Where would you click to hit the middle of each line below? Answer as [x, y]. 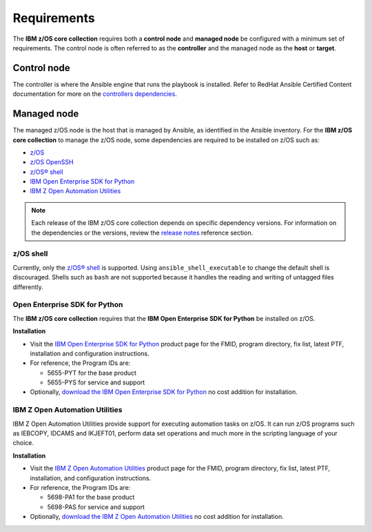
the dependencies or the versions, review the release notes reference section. [142, 233]
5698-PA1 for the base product [91, 497]
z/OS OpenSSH [52, 162]
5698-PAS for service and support [96, 506]
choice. [23, 443]
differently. [28, 287]
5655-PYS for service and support [96, 382]
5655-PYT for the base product [92, 373]
